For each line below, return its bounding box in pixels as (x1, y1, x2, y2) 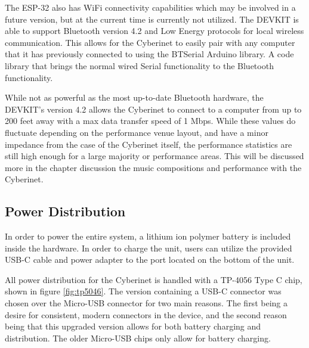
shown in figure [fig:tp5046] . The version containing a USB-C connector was (5, 285, 282, 297)
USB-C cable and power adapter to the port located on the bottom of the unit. (5, 253, 295, 266)
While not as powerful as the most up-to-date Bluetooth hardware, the (5, 91, 264, 104)
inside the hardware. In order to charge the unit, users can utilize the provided (5, 241, 292, 254)
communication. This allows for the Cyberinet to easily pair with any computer (5, 36, 295, 48)
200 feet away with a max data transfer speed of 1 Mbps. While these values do (5, 114, 296, 127)
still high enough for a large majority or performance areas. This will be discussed (5, 150, 304, 162)
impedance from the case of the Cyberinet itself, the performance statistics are (5, 138, 292, 150)
